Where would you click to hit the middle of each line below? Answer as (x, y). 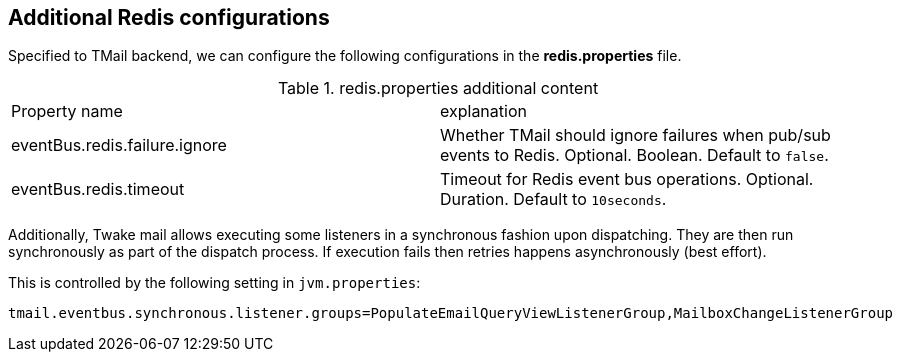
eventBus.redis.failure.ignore (119, 145)
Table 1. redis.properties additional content (438, 88)
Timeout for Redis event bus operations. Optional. (627, 179)
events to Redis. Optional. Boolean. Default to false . (634, 155)
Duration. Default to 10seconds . (553, 199)
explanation (483, 111)
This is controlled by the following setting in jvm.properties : (214, 283)
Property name (67, 111)
